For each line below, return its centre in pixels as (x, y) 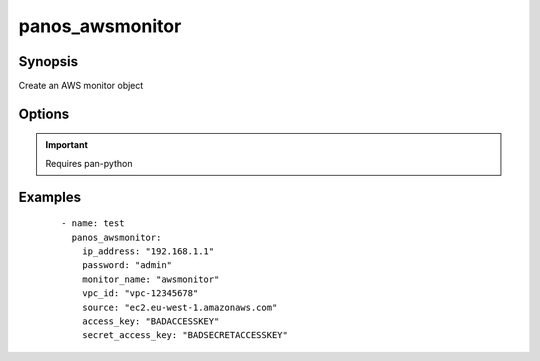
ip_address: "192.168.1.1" (148, 251)
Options (44, 113)
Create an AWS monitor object (81, 86)
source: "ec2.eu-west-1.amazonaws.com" (179, 307)
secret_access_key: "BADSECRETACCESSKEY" (185, 335)
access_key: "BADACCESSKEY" (150, 321)
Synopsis (48, 61)
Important (67, 145)
